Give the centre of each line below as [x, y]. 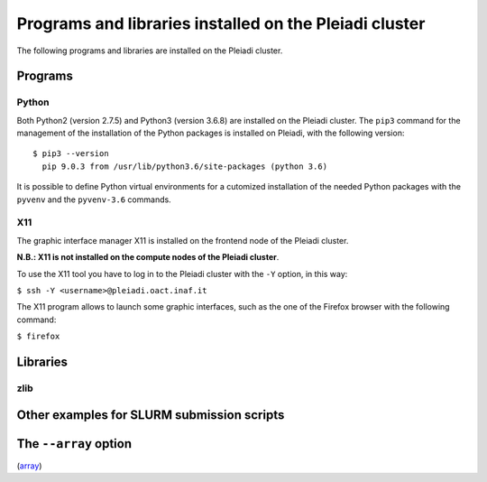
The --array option [74, 444]
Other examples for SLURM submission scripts [151, 415]
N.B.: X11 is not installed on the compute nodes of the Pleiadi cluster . [148, 257]
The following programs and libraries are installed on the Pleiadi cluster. [150, 51]
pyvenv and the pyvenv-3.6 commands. [94, 199]
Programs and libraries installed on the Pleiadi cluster [221, 23]
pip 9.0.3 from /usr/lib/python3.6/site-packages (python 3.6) [185, 166]
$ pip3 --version [71, 154]
